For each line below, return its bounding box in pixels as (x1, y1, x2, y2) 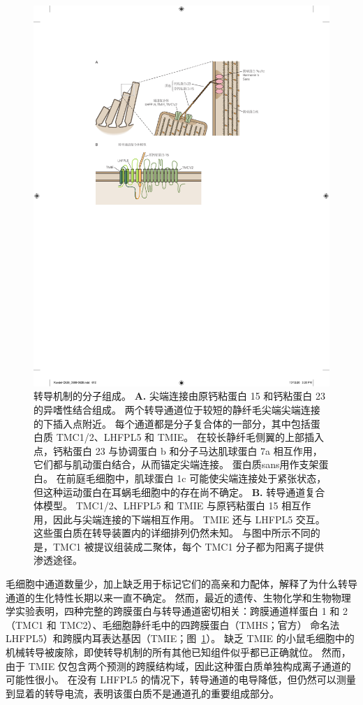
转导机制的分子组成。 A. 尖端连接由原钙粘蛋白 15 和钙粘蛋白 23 (34, 388, 325, 403)
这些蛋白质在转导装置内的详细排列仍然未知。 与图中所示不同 (34, 525, 311, 540)
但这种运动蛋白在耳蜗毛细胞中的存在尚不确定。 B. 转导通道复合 (34, 484, 325, 499)
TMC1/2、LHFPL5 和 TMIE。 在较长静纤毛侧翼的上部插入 (56, 430, 324, 444)
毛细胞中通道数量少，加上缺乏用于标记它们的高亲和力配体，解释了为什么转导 (6, 576, 357, 591)
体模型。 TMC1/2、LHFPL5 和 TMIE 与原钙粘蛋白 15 (34, 498, 279, 513)
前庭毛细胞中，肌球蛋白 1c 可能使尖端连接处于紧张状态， (66, 470, 327, 485)
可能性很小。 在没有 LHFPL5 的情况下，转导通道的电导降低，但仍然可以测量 (6, 672, 356, 687)
